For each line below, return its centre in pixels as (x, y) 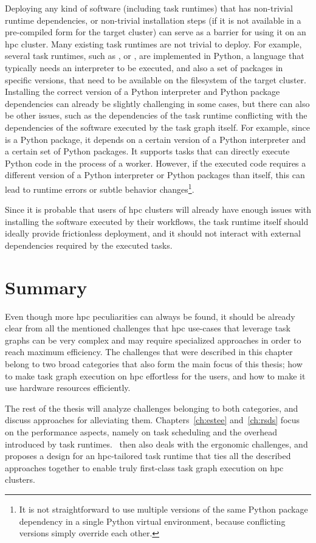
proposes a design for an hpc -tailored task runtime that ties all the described (148, 456)
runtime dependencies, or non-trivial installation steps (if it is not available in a (153, 20)
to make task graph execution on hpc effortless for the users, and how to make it (155, 375)
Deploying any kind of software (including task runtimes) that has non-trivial (149, 8)
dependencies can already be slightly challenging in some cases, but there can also (157, 103)
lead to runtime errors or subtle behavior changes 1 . (100, 188)
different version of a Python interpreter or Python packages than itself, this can (155, 175)
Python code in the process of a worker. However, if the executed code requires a (156, 163)
